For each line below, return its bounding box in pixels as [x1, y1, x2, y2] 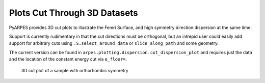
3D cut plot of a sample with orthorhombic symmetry [21, 67, 129, 73]
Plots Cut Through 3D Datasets [9, 7, 138, 18]
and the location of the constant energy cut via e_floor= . [9, 56, 127, 62]
